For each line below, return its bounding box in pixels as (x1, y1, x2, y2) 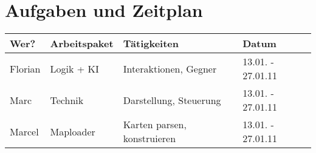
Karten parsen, (123, 117, 187, 132)
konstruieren (123, 131, 176, 146)
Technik (50, 93, 84, 107)
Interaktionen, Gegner (123, 61, 217, 76)
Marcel (10, 124, 39, 138)
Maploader (50, 124, 95, 138)
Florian (10, 61, 41, 76)
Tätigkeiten (123, 36, 179, 51)
